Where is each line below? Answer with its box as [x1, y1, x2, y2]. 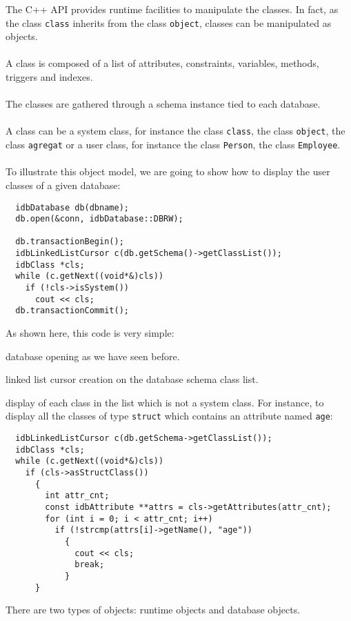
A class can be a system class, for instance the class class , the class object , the [6, 124, 345, 138]
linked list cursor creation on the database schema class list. [6, 372, 259, 386]
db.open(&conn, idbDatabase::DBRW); [15, 214, 183, 224]
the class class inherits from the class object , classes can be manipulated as [6, 15, 332, 30]
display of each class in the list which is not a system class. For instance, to [6, 395, 324, 409]
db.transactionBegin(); [15, 237, 124, 247]
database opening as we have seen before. [6, 348, 180, 363]
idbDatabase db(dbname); [15, 202, 129, 213]
